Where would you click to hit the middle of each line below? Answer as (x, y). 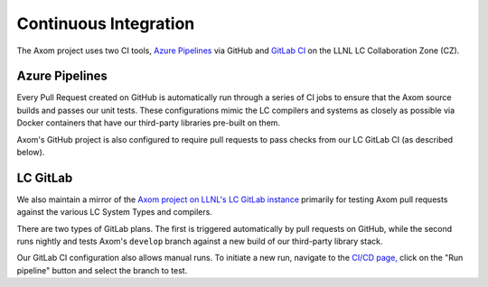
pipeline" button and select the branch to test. (102, 270)
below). (31, 153)
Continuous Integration (106, 23)
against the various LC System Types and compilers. (114, 212)
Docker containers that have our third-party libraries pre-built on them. (148, 123)
